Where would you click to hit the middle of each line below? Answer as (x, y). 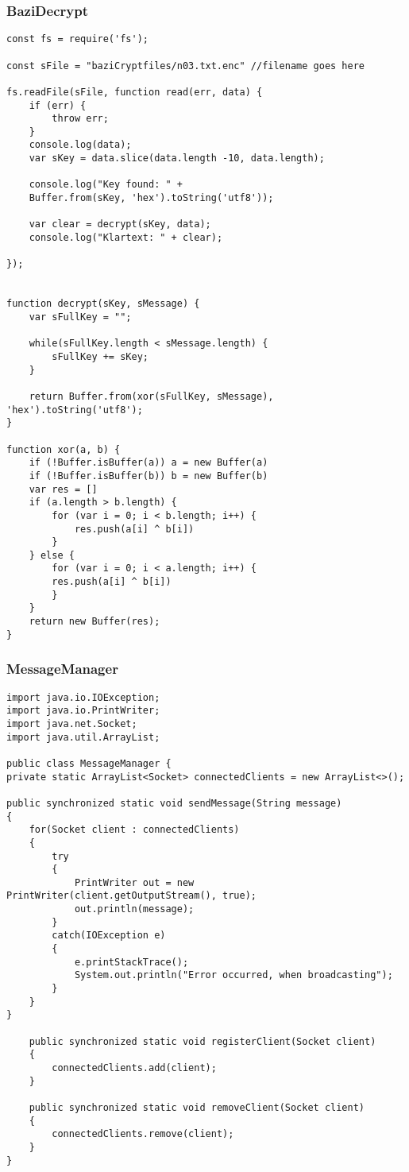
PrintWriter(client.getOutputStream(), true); (131, 896)
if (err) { (58, 105)
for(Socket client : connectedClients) (134, 830)
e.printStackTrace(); (131, 962)
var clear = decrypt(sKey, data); (120, 224)
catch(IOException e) (109, 936)
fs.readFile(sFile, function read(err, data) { (135, 92)
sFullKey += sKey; (100, 356)
